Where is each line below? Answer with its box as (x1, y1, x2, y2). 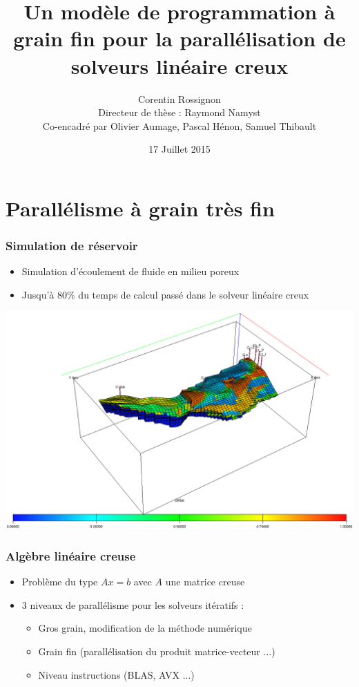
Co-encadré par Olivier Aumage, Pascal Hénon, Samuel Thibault (42, 118, 317, 133)
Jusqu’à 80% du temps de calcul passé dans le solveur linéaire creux (21, 287, 309, 301)
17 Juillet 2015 (148, 142, 211, 156)
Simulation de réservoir (6, 236, 138, 254)
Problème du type (21, 574, 98, 589)
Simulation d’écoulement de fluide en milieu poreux (21, 264, 240, 279)
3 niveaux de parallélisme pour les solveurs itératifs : (21, 597, 244, 612)
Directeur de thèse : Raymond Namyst (98, 105, 261, 120)
